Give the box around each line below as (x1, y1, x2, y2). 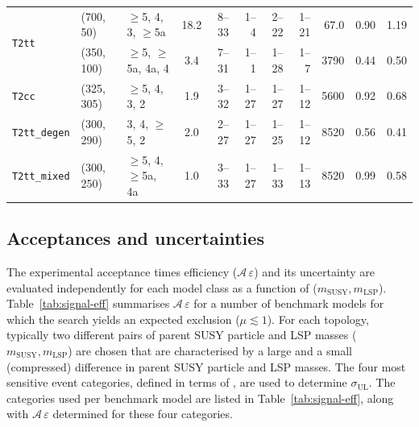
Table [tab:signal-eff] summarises (6, 295, 170, 312)
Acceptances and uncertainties (6, 226, 264, 251)
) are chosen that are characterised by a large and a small (68, 342, 352, 359)
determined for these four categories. (52, 405, 233, 422)
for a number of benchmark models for (193, 295, 384, 312)
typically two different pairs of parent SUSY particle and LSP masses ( (6, 326, 357, 343)
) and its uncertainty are (254, 263, 375, 280)
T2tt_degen (12, 126, 70, 139)
